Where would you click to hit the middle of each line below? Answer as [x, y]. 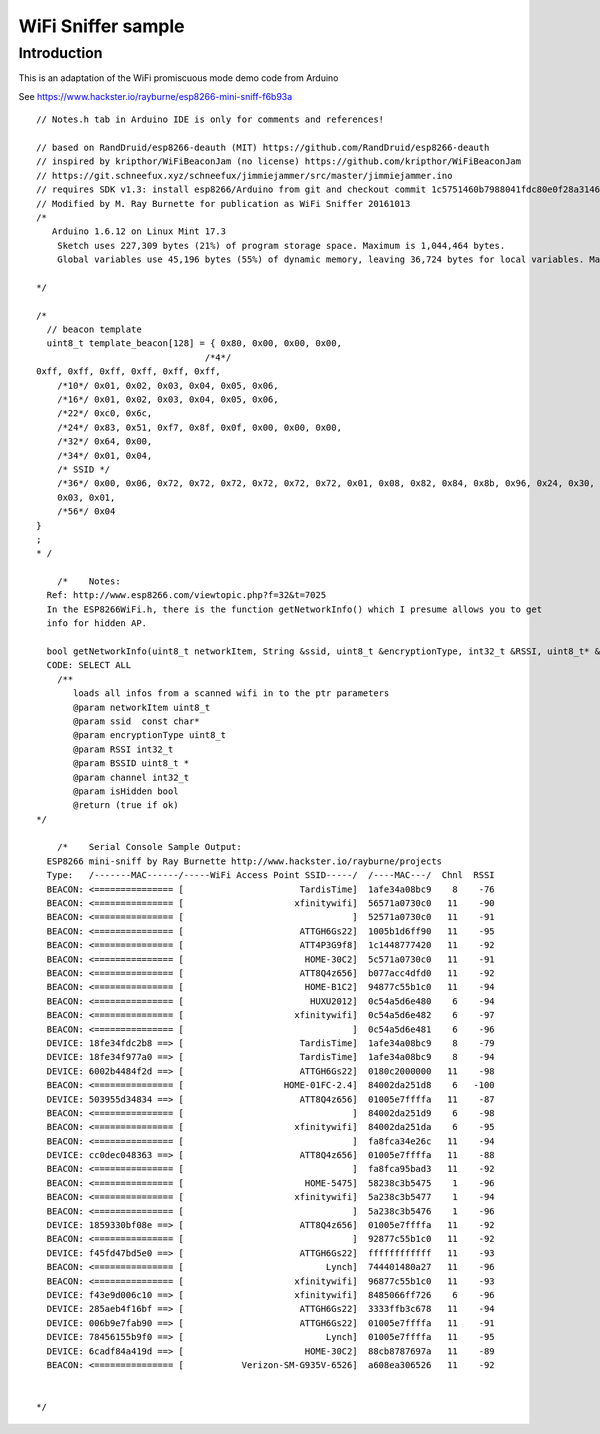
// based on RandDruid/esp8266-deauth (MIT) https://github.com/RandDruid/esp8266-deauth [263, 147]
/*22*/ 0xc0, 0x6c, [104, 413]
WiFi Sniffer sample [101, 26]
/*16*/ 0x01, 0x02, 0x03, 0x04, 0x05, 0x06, [167, 399]
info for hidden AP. [97, 623]
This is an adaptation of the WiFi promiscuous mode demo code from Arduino [178, 78]
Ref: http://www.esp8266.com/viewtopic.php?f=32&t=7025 [186, 595]
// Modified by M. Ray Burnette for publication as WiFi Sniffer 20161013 [223, 203]
